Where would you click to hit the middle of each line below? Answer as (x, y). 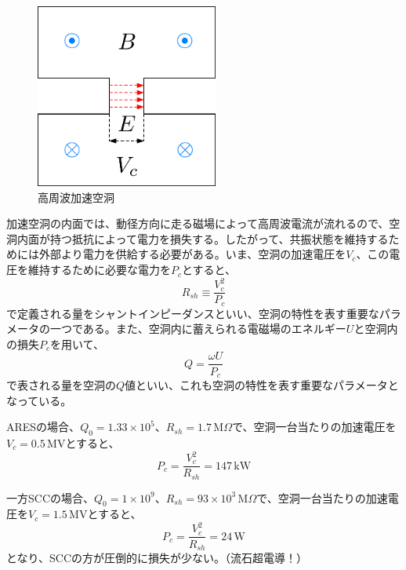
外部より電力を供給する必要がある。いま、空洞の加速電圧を (192, 254)
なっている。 (39, 400)
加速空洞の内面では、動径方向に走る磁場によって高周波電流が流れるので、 (198, 223)
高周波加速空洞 (76, 197)
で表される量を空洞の (61, 384)
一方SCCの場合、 (50, 497)
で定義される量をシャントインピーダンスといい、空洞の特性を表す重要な (193, 313)
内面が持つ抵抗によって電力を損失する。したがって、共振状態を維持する (203, 238)
